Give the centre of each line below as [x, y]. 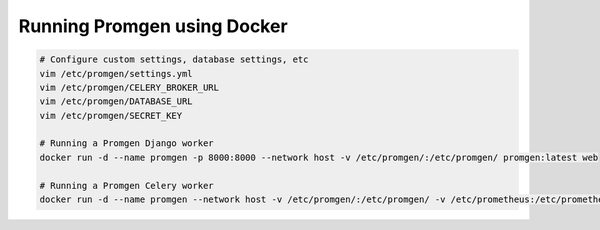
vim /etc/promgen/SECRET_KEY [111, 115]
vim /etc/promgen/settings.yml [116, 73]
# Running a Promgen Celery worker [126, 185]
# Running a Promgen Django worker [126, 143]
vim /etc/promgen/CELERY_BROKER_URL [129, 87]
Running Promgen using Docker [153, 26]
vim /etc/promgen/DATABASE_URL [116, 101]
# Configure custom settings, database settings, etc [174, 59]
